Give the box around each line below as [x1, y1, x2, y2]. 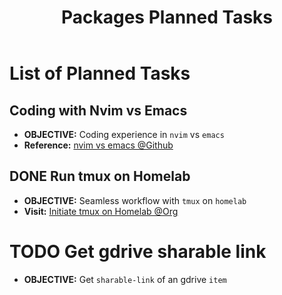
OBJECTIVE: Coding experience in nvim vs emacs [23, 129, 225, 140]
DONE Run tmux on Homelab [9, 168, 191, 185]
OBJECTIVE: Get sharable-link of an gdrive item [23, 273, 227, 285]
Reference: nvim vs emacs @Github [23, 139, 174, 151]
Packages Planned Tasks [60, 6, 273, 29]
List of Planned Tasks [9, 62, 191, 85]
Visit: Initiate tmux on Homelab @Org [23, 205, 179, 217]
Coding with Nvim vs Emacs [9, 102, 188, 119]
